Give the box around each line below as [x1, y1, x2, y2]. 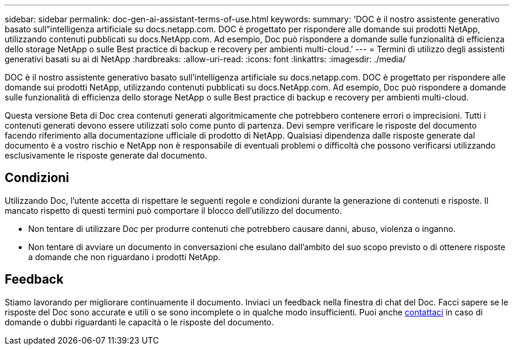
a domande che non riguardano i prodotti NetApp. [28, 251, 221, 262]
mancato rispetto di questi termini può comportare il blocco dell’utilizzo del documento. [5, 205, 342, 216]
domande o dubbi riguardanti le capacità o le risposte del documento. [5, 317, 274, 327]
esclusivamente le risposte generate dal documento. [5, 150, 207, 160]
